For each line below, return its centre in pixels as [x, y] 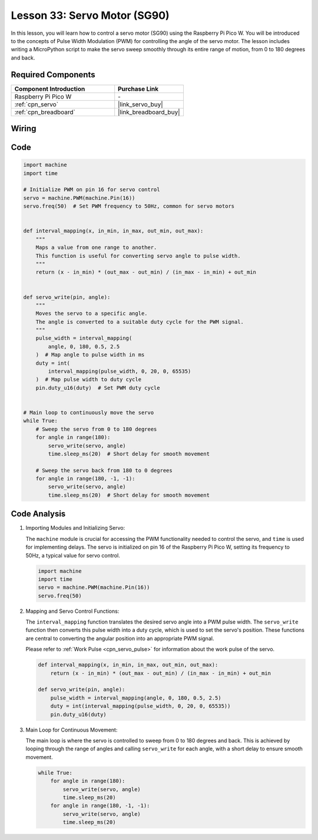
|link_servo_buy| [140, 104]
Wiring [24, 129]
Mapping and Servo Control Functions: [72, 611]
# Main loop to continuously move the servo [89, 412]
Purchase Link [138, 88]
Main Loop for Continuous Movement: [72, 730]
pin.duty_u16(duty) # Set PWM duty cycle [98, 388]
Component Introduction [50, 88]
